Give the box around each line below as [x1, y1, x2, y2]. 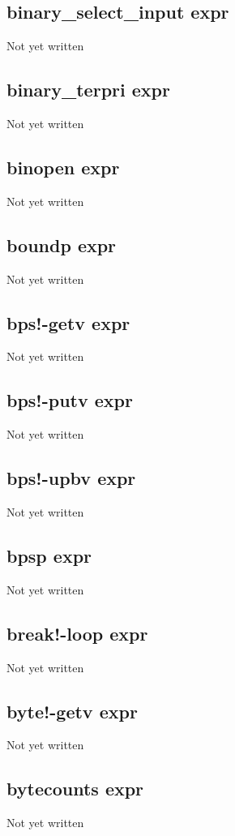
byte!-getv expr [6, 698, 138, 723]
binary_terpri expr [6, 77, 170, 102]
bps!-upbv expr [6, 465, 136, 491]
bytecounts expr [6, 776, 144, 801]
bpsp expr [6, 542, 92, 568]
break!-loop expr [6, 620, 148, 645]
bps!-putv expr [6, 388, 133, 413]
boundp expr [6, 232, 117, 257]
